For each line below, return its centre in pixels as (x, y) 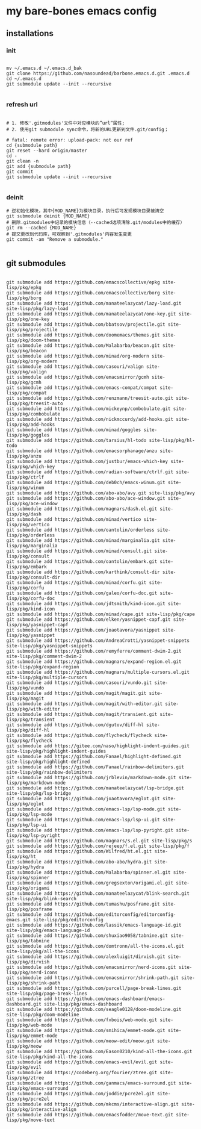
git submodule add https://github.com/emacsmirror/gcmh (78, 378)
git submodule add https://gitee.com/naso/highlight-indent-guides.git (98, 746)
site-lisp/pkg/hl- (172, 441)
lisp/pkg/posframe (29, 910)
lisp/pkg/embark (26, 567)
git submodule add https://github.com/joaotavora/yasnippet (83, 630)
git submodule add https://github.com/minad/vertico (74, 520)
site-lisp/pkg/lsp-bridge (39, 794)
